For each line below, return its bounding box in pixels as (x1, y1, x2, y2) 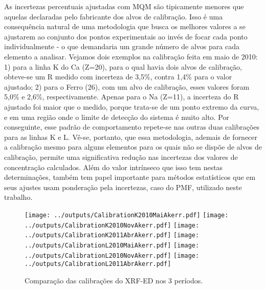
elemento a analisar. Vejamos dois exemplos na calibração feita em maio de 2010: (4, 51, 258, 61)
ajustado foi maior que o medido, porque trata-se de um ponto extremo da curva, (4, 101, 259, 112)
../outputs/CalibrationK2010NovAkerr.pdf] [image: (25, 221, 199, 229)
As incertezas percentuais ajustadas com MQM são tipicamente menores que (4, 1, 244, 11)
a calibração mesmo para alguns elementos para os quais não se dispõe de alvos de (4, 141, 262, 152)
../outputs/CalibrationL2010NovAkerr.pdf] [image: (25, 252, 199, 259)
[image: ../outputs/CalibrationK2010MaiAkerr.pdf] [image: (25, 211, 229, 219)
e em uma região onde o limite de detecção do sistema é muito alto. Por (4, 111, 229, 122)
